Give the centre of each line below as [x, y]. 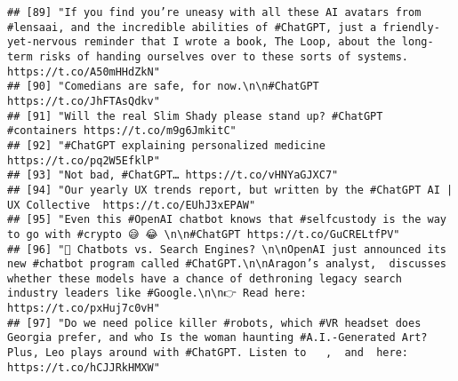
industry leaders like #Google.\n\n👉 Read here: [157, 294]
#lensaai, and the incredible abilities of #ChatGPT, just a [192, 27]
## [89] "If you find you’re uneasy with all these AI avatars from [214, 12]
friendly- [411, 27]
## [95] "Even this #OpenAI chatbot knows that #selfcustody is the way [227, 220]
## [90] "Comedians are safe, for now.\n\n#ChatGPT [163, 87]
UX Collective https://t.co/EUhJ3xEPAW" [132, 205]
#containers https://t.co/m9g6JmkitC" [122, 131]
